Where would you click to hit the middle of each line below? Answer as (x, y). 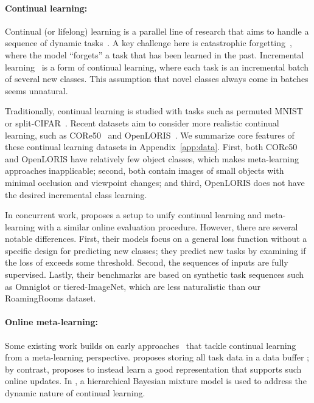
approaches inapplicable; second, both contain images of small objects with (145, 170)
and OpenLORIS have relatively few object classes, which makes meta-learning (152, 158)
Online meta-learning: (52, 322)
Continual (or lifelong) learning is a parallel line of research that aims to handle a (157, 31)
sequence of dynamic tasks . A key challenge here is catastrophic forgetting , (148, 43)
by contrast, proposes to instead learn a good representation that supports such (153, 369)
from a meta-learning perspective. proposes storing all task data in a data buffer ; (157, 357)
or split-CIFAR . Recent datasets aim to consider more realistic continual (142, 122)
